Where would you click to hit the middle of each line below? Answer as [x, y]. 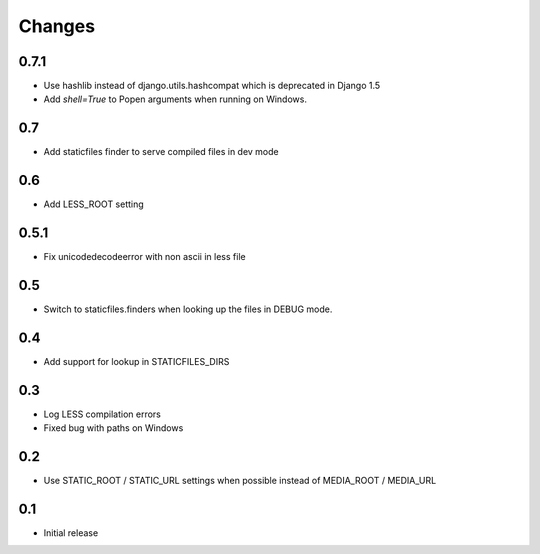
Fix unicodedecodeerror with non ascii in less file [144, 257]
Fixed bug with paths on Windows [113, 428]
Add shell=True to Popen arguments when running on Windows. [175, 99]
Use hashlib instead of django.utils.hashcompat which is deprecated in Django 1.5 [212, 86]
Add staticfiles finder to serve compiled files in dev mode [161, 152]
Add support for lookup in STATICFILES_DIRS [136, 361]
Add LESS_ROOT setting [93, 204]
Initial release [71, 533]
